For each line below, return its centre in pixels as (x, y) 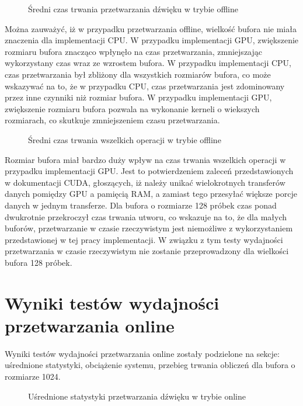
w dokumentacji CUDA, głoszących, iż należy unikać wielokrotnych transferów (145, 182)
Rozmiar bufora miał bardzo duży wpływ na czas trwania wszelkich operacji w (145, 159)
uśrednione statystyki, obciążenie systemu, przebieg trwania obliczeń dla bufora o (150, 365)
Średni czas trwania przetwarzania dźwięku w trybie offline (133, 9)
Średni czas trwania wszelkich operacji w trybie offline (125, 139)
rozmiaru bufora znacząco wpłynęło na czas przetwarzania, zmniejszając (133, 51)
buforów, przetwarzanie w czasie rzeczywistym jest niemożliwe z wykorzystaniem (149, 228)
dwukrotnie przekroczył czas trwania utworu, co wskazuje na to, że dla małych (146, 216)
